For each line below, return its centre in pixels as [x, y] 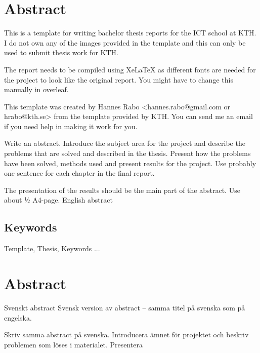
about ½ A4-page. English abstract [58, 200]
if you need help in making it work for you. [71, 126]
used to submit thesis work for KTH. [61, 52]
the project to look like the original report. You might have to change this [119, 79]
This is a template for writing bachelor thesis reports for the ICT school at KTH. [130, 33]
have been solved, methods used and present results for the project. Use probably [130, 163]
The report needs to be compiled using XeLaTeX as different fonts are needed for [130, 69]
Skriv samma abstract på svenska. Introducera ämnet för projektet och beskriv [126, 335]
